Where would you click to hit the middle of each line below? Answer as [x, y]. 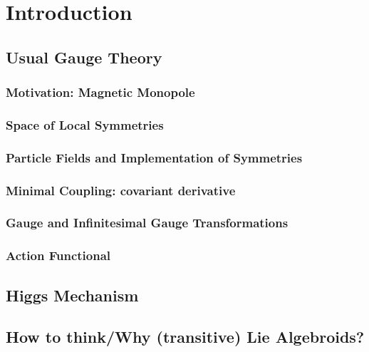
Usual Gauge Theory [84, 57]
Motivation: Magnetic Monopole [100, 92]
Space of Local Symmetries [85, 124]
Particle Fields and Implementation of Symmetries [154, 157]
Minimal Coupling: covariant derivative [121, 190]
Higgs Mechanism [72, 295]
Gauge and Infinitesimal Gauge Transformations [147, 223]
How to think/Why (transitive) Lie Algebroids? [185, 337]
